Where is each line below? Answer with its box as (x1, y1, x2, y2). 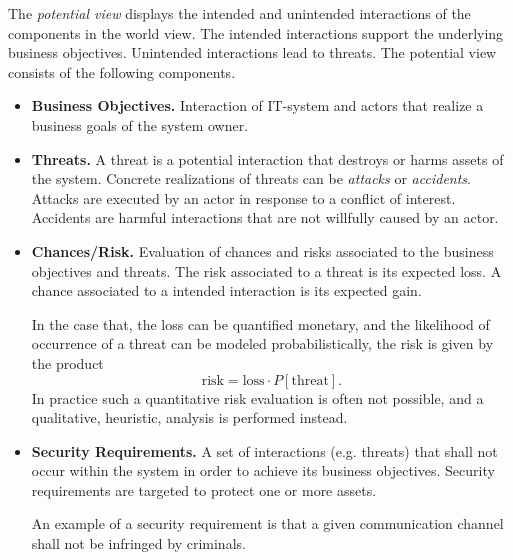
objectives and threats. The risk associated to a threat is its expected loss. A (31, 260, 502, 281)
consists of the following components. (8, 61, 236, 82)
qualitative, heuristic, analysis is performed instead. (31, 407, 348, 428)
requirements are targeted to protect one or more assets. (31, 479, 377, 500)
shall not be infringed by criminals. (31, 533, 246, 554)
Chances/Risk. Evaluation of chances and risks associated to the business (31, 240, 494, 261)
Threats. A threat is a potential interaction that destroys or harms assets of (31, 148, 504, 169)
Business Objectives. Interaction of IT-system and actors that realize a (31, 95, 484, 116)
